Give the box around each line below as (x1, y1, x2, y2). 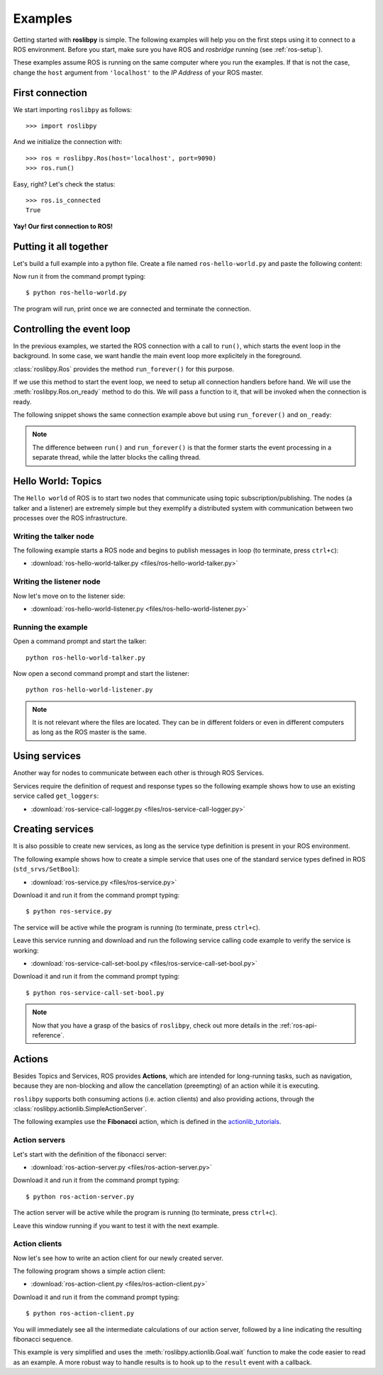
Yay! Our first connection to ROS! (13, 222, 113, 230)
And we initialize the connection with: (13, 138, 123, 146)
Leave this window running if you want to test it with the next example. (13, 1221, 219, 1230)
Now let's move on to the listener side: (13, 591, 126, 600)
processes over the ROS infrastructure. (13, 513, 128, 522)
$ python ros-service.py (26, 908, 112, 915)
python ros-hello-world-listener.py (26, 686, 153, 694)
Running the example (13, 622, 88, 632)
